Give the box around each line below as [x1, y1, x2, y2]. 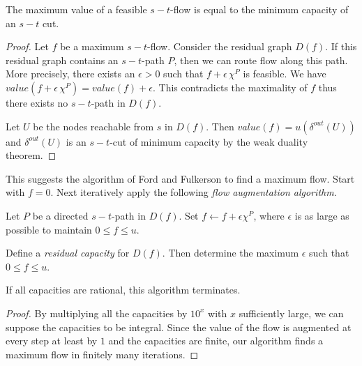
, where [253, 208, 285, 222]
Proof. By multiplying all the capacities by [6, 305, 188, 320]
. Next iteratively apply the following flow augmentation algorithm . [50, 185, 337, 199]
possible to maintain [6, 222, 92, 236]
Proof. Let [6, 39, 49, 54]
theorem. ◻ [6, 148, 56, 162]
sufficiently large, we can [239, 305, 344, 320]
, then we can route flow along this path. [174, 52, 348, 67]
